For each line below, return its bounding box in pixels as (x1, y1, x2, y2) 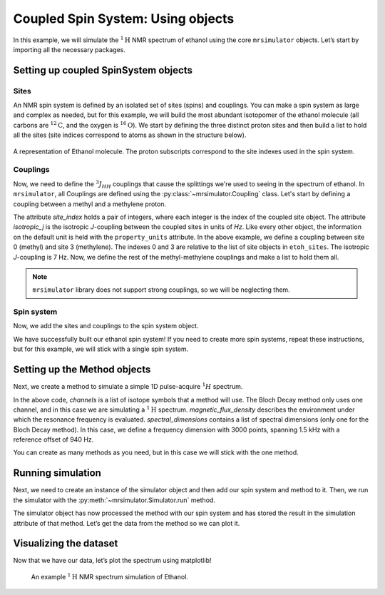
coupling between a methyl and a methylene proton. (13, 200, 167, 208)
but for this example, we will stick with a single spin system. (13, 345, 189, 353)
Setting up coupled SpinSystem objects (13, 64, 192, 76)
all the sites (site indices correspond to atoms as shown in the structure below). (13, 131, 247, 139)
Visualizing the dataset (13, 537, 118, 549)
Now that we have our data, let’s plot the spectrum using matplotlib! (13, 556, 212, 565)
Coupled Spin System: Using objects (13, 11, 235, 26)
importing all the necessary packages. (13, 45, 126, 54)
